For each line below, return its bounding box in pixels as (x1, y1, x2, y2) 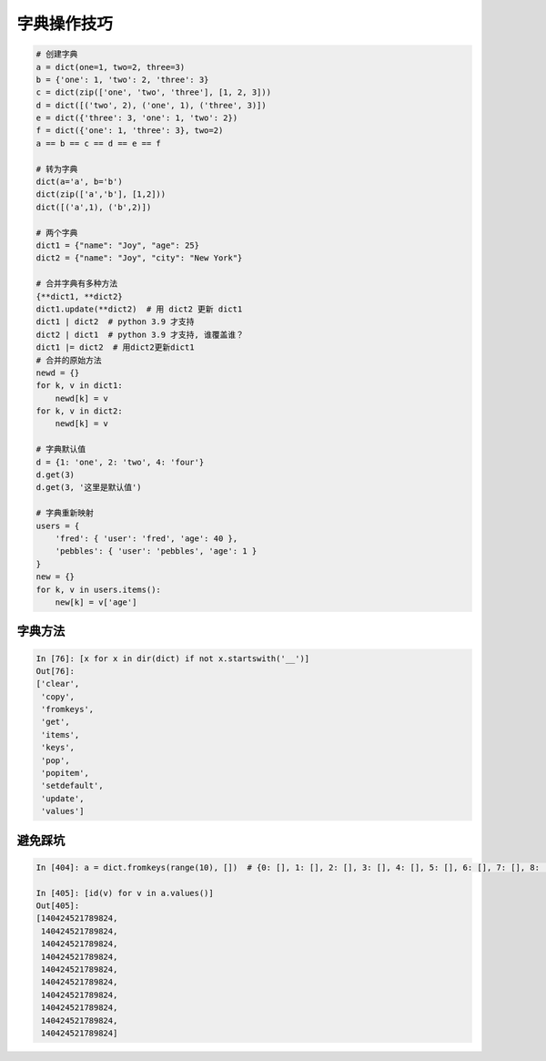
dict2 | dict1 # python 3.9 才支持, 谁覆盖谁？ (35, 329, 245, 340)
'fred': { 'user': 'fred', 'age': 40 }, (55, 533, 238, 544)
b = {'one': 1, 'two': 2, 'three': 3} (35, 74, 209, 85)
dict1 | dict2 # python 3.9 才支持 (35, 317, 195, 327)
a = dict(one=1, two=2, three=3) (35, 62, 186, 72)
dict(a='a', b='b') (35, 177, 123, 187)
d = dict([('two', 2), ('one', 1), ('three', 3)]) (35, 100, 268, 110)
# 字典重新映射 (35, 508, 95, 518)
